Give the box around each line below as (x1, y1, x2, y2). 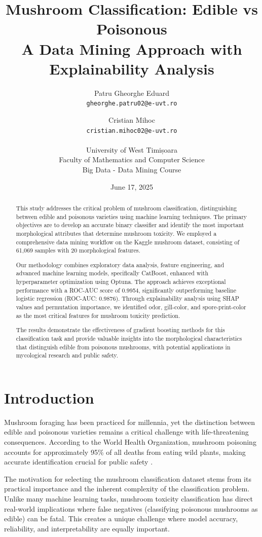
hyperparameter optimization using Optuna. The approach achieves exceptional (16, 277, 226, 286)
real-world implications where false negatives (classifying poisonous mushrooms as (4, 503, 258, 514)
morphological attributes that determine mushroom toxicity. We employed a (16, 229, 217, 237)
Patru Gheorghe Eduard (94, 87, 170, 98)
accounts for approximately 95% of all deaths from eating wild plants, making (4, 446, 246, 457)
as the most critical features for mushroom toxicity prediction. (16, 311, 180, 319)
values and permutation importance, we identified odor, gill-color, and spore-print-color (16, 303, 246, 311)
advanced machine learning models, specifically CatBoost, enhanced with (16, 269, 209, 277)
